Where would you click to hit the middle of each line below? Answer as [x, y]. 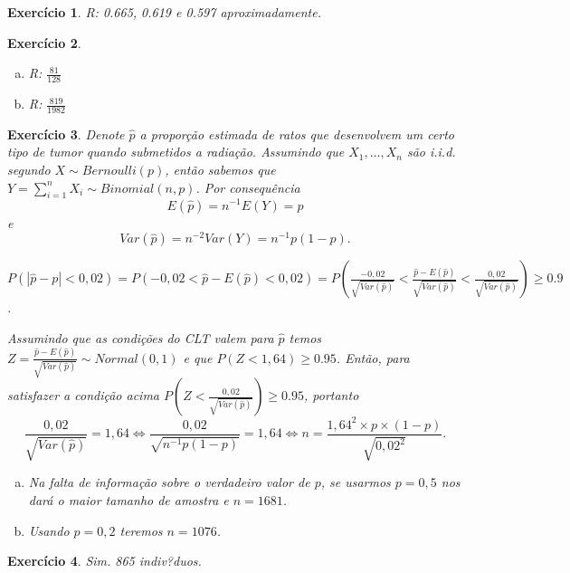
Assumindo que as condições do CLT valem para [141, 337]
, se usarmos [356, 482]
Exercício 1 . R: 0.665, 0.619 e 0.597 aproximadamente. [164, 12]
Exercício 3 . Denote [66, 134]
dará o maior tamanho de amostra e [128, 499]
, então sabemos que [220, 170]
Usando [49, 530]
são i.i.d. [431, 152]
